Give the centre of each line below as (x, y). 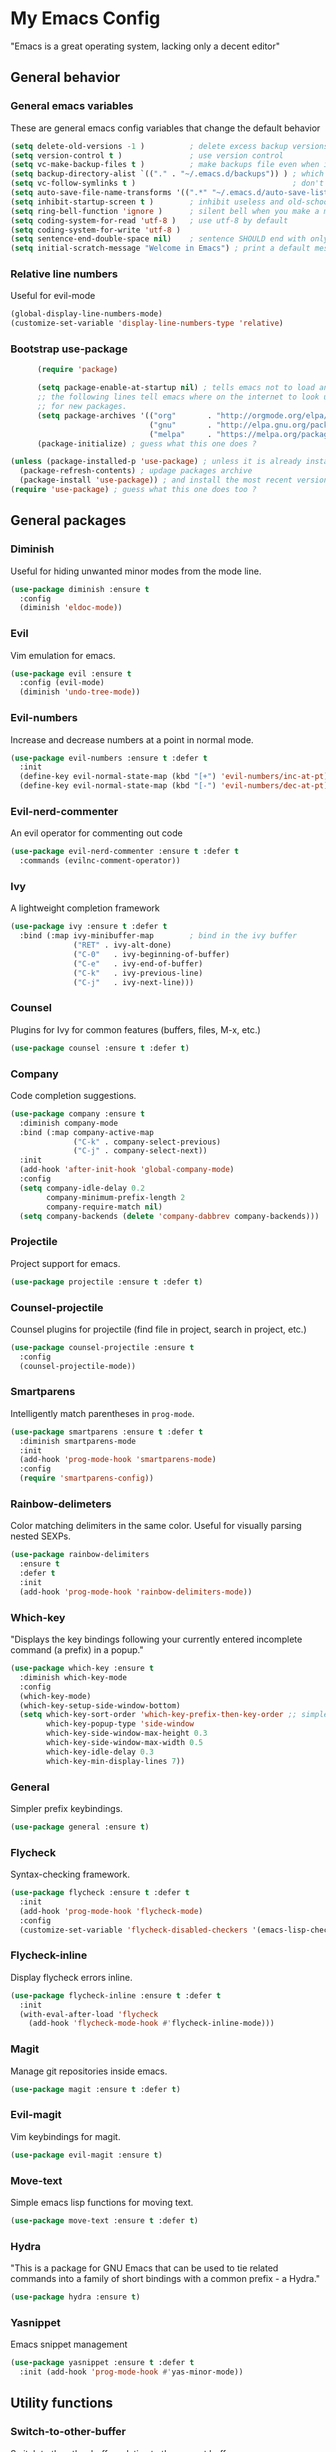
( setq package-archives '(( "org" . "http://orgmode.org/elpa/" (184, 415)
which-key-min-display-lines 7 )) (116, 1761)
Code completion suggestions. (73, 1095)
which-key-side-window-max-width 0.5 (124, 1743)
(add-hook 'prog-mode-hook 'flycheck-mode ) (111, 1911)
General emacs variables (72, 106)
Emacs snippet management (69, 2344)
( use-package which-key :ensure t (82, 1668)
